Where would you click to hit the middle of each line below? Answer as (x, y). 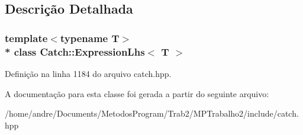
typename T (90, 38)
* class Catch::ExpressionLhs (75, 51)
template (26, 38)
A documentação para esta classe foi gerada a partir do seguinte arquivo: (137, 93)
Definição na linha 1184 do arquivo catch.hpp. (88, 73)
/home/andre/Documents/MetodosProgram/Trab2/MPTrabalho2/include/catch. (152, 113)
